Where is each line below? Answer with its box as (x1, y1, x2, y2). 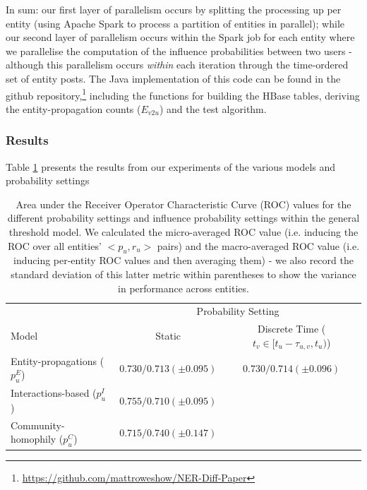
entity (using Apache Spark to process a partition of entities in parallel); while (6, 16, 344, 30)
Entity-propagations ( (11, 353, 104, 368)
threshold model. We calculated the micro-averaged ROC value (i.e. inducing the (8, 225, 359, 239)
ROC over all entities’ (7, 238, 102, 253)
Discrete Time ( (257, 321, 326, 336)
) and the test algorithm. (159, 101, 267, 116)
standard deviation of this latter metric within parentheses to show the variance (11, 266, 356, 281)
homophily (11, 431, 56, 446)
